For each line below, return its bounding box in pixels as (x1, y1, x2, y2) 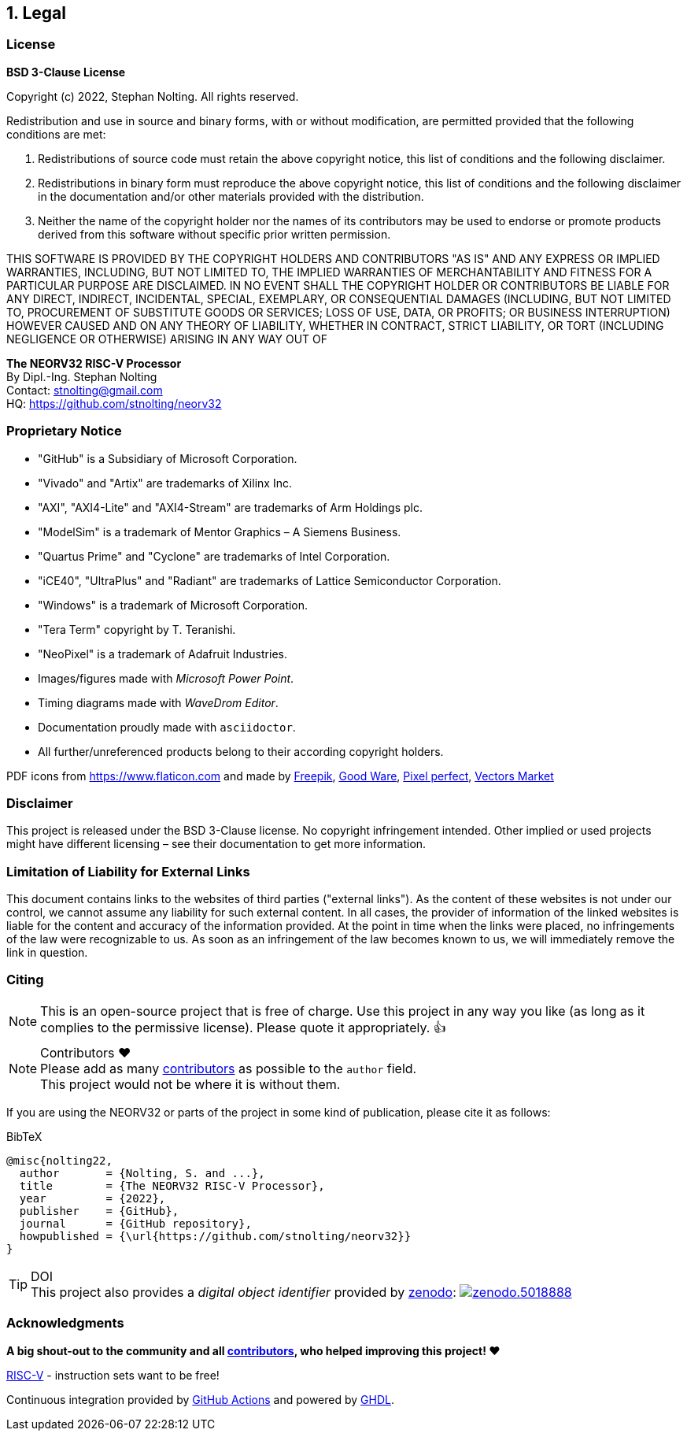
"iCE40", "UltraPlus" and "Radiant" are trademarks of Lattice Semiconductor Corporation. (38, 573, 501, 587)
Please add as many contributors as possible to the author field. (40, 1060, 417, 1076)
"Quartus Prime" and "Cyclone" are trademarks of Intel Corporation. (38, 549, 390, 563)
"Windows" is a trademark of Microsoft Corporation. (38, 598, 308, 612)
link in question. (6, 946, 88, 960)
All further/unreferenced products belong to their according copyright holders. (38, 744, 444, 758)
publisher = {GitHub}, (19, 1204, 179, 1217)
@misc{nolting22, (6, 1154, 113, 1167)
